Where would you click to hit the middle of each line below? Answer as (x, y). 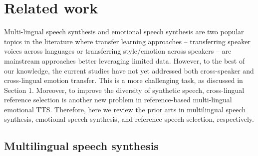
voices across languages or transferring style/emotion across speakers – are (118, 51)
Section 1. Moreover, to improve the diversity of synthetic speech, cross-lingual (124, 90)
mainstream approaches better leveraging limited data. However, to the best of (125, 60)
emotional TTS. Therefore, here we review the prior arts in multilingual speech (125, 109)
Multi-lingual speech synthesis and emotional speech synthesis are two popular (124, 32)
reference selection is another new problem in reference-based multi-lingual (118, 100)
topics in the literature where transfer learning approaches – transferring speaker (127, 41)
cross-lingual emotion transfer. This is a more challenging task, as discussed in (124, 80)
